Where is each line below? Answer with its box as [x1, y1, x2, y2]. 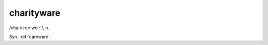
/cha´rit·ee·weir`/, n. [9, 25, 50, 31]
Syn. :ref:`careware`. [9, 34, 52, 40]
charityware [9, 7, 61, 18]
